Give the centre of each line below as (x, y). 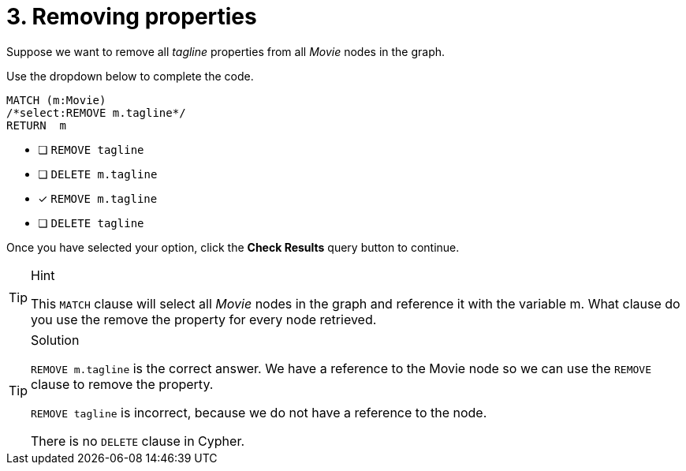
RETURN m (36, 125)
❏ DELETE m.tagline (98, 174)
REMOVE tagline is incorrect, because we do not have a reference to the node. (259, 412)
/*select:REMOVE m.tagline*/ (96, 112)
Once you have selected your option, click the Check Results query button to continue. (233, 247)
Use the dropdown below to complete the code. (130, 76)
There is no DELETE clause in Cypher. (138, 441)
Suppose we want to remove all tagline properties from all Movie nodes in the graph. (226, 51)
